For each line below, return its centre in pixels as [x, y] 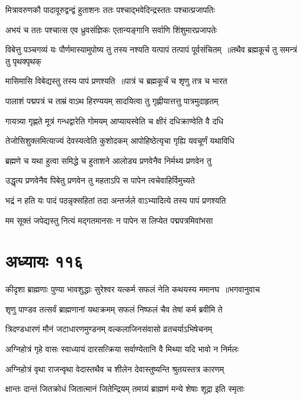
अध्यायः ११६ [44, 261]
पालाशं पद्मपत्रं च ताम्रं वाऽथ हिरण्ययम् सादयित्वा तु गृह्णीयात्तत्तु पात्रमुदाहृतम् [112, 100]
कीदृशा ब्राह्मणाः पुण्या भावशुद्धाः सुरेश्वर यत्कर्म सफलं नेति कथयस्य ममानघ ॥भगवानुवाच [133, 289]
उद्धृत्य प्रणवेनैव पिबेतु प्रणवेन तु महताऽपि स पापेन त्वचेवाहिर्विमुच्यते [100, 180]
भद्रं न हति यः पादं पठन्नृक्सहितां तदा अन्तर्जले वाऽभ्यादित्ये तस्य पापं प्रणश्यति [116, 200]
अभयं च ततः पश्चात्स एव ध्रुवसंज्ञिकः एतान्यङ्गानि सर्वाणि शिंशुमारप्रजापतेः [111, 29]
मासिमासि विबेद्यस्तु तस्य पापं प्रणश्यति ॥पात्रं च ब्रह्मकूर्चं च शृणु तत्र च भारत [116, 81]
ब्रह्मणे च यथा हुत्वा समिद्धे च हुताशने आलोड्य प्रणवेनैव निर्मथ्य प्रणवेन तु [108, 160]
